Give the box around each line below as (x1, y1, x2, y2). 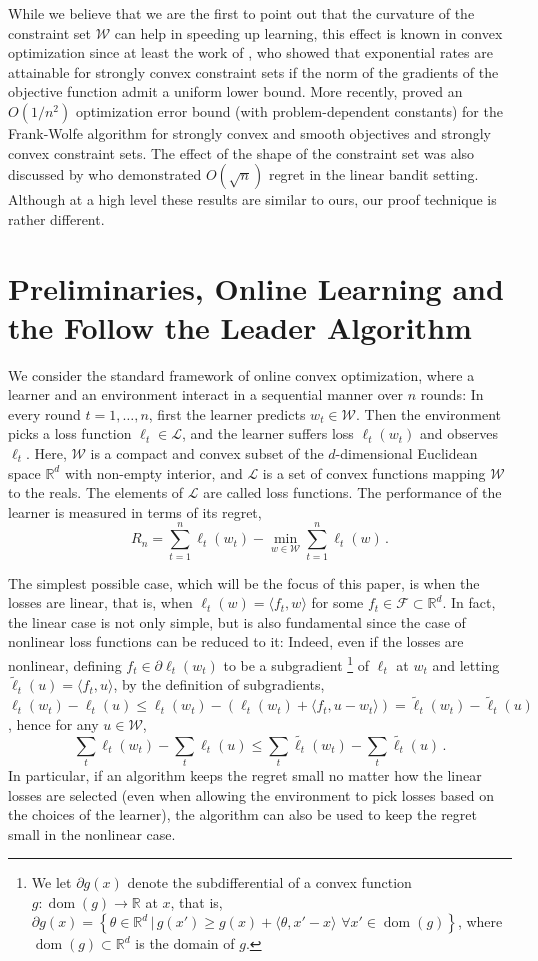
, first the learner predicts (148, 403, 306, 424)
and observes (419, 423, 498, 444)
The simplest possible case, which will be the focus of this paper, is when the (8, 572, 480, 593)
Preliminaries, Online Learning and (8, 267, 504, 308)
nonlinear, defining (8, 654, 122, 675)
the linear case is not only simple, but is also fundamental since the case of (8, 611, 466, 632)
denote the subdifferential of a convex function (127, 872, 412, 893)
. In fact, (442, 592, 496, 613)
